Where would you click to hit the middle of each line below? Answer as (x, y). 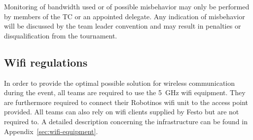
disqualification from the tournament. (61, 35)
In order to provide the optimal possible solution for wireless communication (120, 83)
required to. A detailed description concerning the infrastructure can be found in (126, 121)
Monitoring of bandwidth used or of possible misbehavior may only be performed (127, 6)
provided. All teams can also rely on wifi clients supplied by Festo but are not (122, 112)
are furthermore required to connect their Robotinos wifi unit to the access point (126, 102)
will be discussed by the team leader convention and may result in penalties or (123, 26)
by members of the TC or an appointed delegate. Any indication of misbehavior (125, 16)
